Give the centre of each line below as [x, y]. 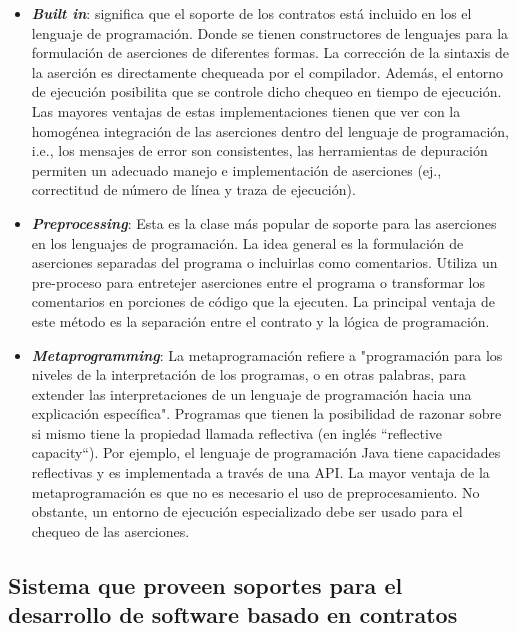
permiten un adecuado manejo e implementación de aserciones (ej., [236, 169]
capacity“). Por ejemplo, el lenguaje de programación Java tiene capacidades [266, 452]
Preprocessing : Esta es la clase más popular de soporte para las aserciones [264, 222]
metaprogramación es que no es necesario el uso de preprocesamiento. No [255, 491]
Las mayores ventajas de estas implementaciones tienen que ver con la [246, 110]
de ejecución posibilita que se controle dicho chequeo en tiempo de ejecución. [266, 91]
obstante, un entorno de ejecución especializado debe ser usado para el [247, 511]
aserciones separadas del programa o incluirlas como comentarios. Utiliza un [264, 262]
